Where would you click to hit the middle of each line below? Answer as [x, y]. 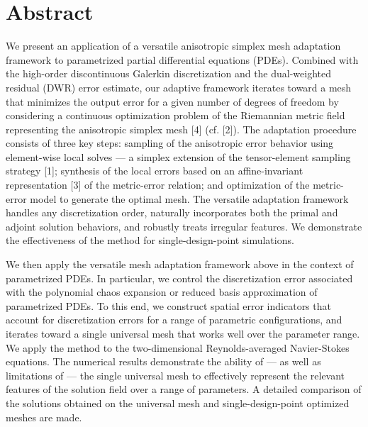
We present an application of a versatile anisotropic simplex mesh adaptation [173, 46]
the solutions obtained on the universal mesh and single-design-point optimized [178, 403]
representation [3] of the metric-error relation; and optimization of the [158, 185]
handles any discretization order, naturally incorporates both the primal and [172, 212]
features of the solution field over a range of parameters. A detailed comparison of [184, 389]
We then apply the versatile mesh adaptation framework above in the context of [180, 264]
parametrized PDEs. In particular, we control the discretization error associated [179, 278]
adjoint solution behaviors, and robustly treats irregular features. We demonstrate [184, 226]
